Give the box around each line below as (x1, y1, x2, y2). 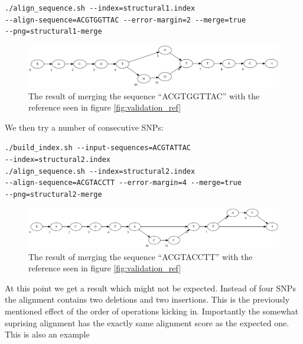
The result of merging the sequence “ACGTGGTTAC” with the (28, 89, 260, 102)
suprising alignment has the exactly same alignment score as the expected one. (5, 316, 289, 329)
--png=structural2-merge (5, 190, 102, 199)
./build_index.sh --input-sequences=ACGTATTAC (5, 144, 191, 152)
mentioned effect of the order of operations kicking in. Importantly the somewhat (5, 304, 299, 317)
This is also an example (5, 328, 90, 340)
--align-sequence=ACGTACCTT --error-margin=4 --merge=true (5, 179, 242, 187)
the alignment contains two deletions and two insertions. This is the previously (5, 293, 290, 306)
